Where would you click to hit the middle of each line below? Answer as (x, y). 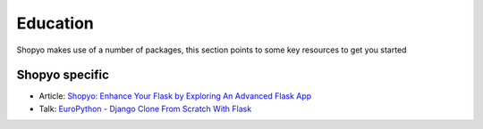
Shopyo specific (63, 75)
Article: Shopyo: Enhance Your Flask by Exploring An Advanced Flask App (175, 96)
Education (55, 23)
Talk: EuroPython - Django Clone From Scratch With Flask (145, 109)
